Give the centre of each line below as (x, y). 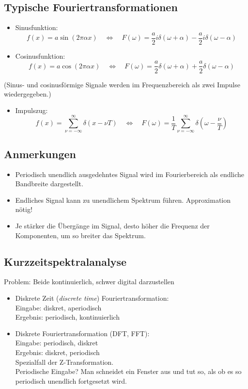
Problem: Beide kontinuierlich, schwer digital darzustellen (89, 282)
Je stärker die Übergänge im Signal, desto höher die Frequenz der (112, 226)
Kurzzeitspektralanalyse (65, 261)
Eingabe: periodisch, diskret (57, 343)
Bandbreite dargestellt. (49, 184)
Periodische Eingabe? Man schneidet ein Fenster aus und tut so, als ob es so (128, 371)
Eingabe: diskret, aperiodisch (58, 307)
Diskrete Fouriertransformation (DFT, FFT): (82, 333)
